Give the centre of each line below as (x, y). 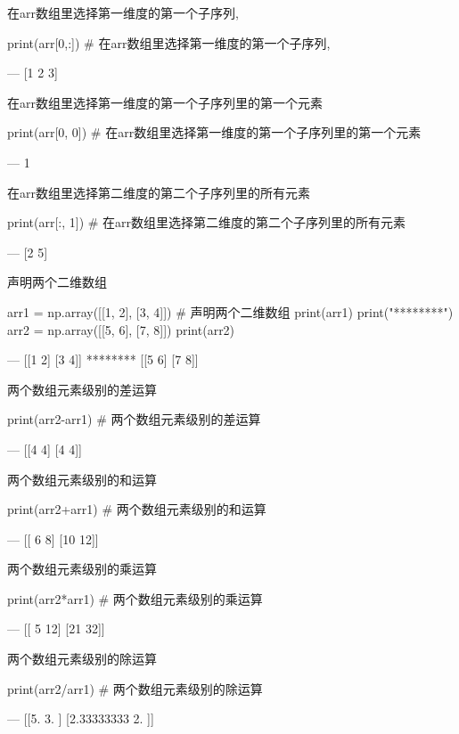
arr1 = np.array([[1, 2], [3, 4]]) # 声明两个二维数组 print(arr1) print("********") (230, 311)
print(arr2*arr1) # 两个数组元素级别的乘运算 (135, 598)
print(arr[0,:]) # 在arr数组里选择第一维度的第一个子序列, (169, 42)
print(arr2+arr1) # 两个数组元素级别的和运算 (137, 509)
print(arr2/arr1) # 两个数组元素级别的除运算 (135, 688)
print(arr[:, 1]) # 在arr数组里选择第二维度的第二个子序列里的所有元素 (207, 222)
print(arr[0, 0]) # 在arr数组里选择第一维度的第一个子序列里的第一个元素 (214, 132)
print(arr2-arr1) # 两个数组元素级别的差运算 (134, 419)
